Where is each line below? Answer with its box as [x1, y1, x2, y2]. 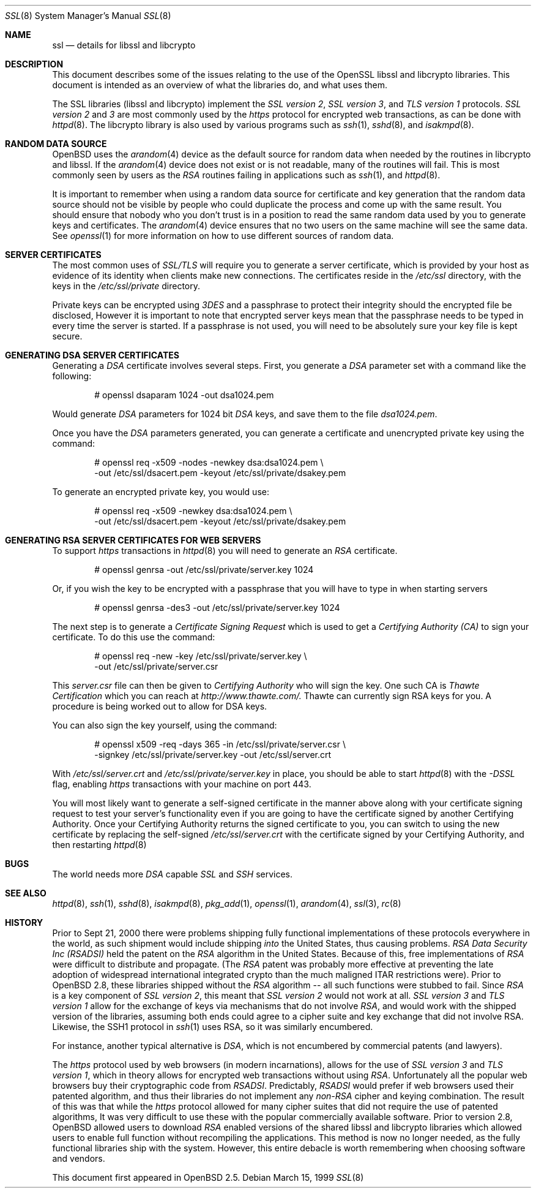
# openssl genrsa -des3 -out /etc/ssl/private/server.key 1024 [94, 602, 340, 613]
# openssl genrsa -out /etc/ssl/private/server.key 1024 [94, 564, 314, 575]
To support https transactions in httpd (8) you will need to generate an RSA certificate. [52, 545, 398, 556]
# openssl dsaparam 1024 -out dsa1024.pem [94, 390, 274, 400]
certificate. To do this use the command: [52, 632, 215, 642]
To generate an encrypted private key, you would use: [52, 487, 269, 497]
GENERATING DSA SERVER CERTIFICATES [5, 350, 179, 360]
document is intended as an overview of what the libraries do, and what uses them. [52, 80, 388, 90]
